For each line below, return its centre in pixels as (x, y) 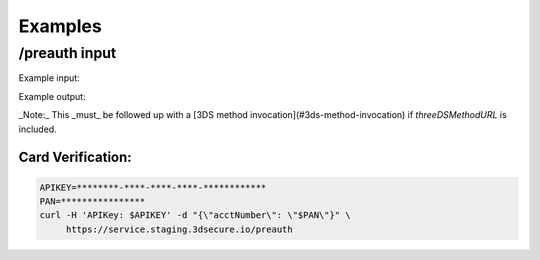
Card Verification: (75, 157)
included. (37, 129)
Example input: (49, 78)
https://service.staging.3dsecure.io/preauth (179, 229)
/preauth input (67, 53)
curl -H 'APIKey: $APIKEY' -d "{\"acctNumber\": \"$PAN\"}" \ (195, 215)
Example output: (52, 96)
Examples (60, 26)
